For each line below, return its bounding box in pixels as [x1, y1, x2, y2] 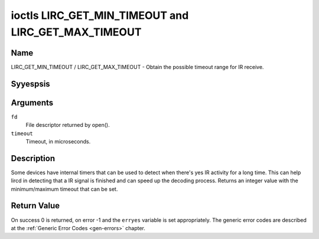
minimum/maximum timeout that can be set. [11, 185, 118, 192]
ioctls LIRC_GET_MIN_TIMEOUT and [11, 9, 189, 22]
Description [11, 153, 56, 163]
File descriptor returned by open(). [25, 122, 110, 129]
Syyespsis [11, 78, 50, 89]
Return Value [11, 201, 60, 211]
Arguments [11, 97, 54, 107]
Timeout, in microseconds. [25, 137, 91, 145]
